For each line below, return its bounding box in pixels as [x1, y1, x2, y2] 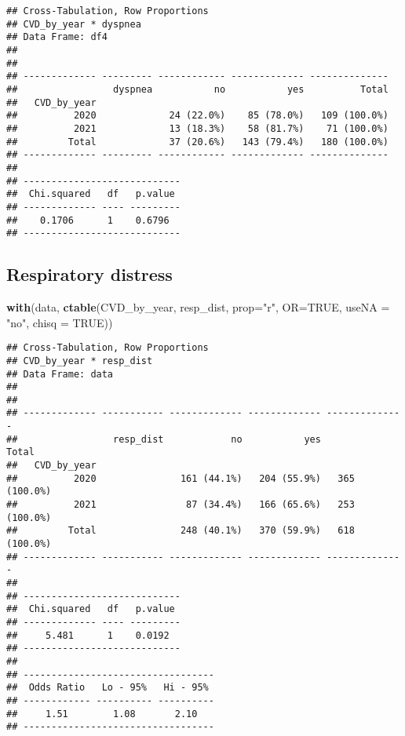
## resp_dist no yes [6, 433, 321, 445]
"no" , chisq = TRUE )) [6, 314, 113, 330]
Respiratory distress [6, 262, 173, 286]
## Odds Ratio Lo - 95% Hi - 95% [6, 682, 209, 694]
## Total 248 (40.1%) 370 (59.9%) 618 [6, 525, 355, 537]
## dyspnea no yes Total [6, 83, 389, 95]
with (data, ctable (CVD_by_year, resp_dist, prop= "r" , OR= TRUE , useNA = [6, 299, 390, 315]
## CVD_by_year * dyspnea [6, 18, 141, 30]
